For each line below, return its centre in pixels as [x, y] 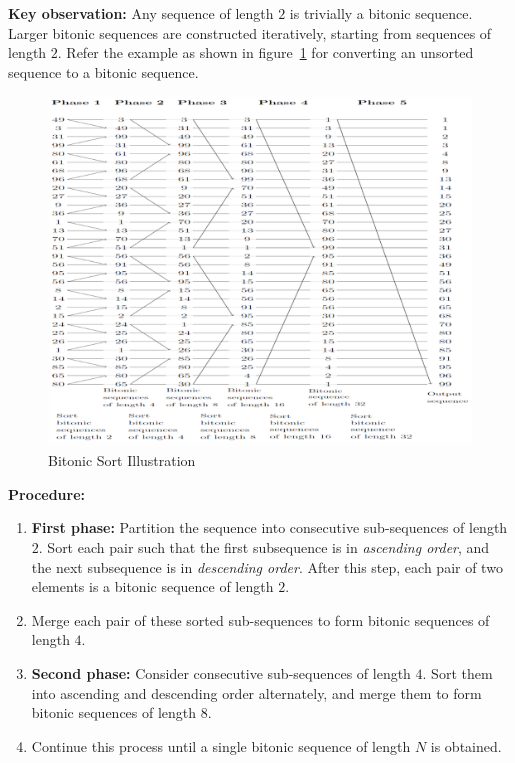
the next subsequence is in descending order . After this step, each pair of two [267, 566]
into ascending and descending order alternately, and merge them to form [256, 692]
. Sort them [457, 673]
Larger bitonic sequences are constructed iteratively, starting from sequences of [250, 32]
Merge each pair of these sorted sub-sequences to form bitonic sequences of [260, 619]
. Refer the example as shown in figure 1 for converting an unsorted [265, 52]
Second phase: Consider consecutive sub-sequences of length [221, 673]
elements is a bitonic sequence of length [152, 586]
